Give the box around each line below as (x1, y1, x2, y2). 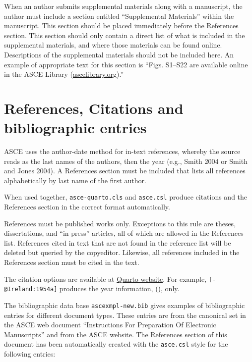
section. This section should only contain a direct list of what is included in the (4, 30, 245, 40)
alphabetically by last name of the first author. (4, 175, 146, 185)
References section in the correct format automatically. (4, 202, 170, 212)
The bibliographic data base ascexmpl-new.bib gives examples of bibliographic (4, 300, 245, 310)
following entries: (4, 349, 56, 359)
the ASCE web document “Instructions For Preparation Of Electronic (4, 319, 216, 330)
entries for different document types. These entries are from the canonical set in (4, 310, 246, 320)
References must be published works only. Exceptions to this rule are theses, (4, 218, 236, 228)
